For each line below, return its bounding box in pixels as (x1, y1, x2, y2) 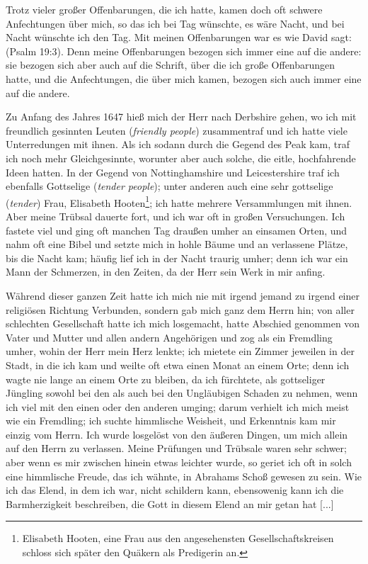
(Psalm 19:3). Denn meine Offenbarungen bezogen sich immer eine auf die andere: (6, 43, 362, 58)
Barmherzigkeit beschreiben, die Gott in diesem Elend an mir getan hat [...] (6, 496, 334, 511)
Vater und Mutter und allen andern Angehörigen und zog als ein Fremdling (6, 329, 333, 344)
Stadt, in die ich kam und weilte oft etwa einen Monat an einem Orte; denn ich (6, 357, 350, 372)
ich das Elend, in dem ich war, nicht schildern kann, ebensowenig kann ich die (6, 483, 344, 497)
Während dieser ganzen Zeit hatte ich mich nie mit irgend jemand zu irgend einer (6, 288, 360, 303)
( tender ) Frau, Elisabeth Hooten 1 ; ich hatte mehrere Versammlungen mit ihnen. (6, 193, 352, 210)
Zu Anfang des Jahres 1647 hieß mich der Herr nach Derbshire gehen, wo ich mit (6, 109, 357, 124)
